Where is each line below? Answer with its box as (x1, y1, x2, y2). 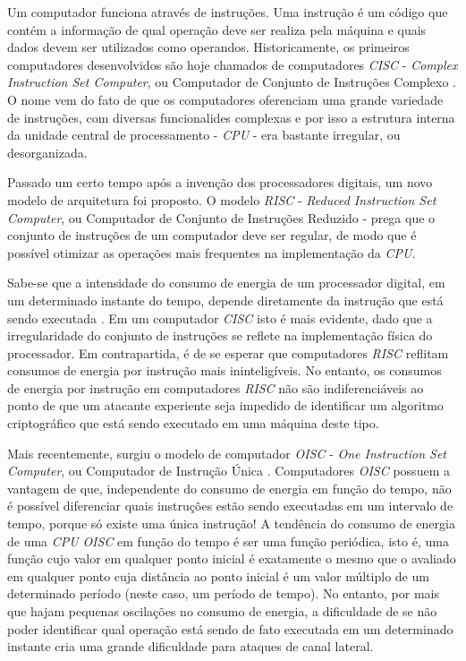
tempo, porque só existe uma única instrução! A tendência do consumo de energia (7, 514, 455, 533)
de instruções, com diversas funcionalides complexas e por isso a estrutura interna (7, 107, 455, 126)
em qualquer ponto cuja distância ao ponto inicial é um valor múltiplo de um (7, 566, 429, 585)
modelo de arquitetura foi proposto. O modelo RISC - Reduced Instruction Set (7, 190, 436, 209)
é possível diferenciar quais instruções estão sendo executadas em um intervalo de (7, 496, 453, 515)
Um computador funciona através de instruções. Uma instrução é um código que (7, 3, 448, 21)
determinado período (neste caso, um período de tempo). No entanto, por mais (7, 584, 439, 603)
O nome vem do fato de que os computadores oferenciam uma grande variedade (7, 90, 444, 108)
